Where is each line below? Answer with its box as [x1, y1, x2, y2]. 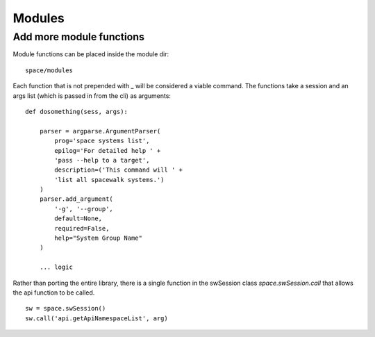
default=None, [54, 215, 103, 222]
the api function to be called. [12, 288, 95, 297]
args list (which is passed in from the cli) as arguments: [12, 91, 172, 100]
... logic [39, 263, 73, 271]
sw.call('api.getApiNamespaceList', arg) [25, 314, 168, 322]
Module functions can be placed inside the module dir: [12, 50, 169, 58]
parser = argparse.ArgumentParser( [39, 127, 161, 135]
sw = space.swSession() [25, 304, 106, 313]
